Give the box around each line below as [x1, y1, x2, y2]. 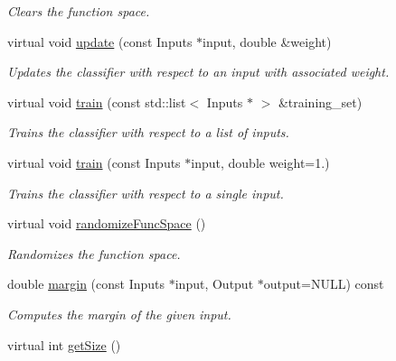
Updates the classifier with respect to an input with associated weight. [7, 62, 390, 81]
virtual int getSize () [7, 335, 121, 354]
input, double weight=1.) [191, 153, 330, 171]
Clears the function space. [7, 2, 150, 20]
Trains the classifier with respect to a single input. [7, 183, 284, 202]
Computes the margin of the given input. [7, 304, 231, 323]
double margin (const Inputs [7, 274, 165, 293]
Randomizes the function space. [7, 244, 181, 263]
